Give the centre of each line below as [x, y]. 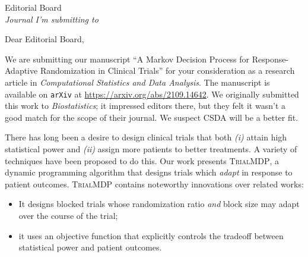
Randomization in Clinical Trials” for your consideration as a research [167, 70]
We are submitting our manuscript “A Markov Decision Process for [127, 59]
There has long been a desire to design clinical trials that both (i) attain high [146, 137]
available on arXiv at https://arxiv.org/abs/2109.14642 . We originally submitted [152, 94]
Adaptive [21, 70]
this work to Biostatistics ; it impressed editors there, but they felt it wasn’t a [145, 106]
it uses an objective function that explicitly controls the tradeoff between [151, 235]
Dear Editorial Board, [45, 39]
